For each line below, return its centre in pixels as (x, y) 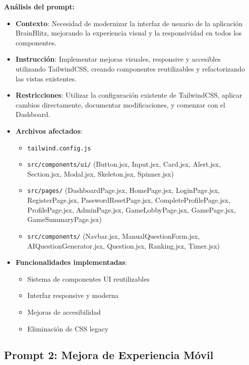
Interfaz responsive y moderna (73, 295)
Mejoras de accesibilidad (64, 311)
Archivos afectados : (49, 130)
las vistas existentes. (46, 78)
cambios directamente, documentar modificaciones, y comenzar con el (120, 104)
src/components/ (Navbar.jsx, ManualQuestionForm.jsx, (114, 236)
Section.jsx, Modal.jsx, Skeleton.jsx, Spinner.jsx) (101, 173)
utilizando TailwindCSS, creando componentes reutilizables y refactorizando (130, 68)
